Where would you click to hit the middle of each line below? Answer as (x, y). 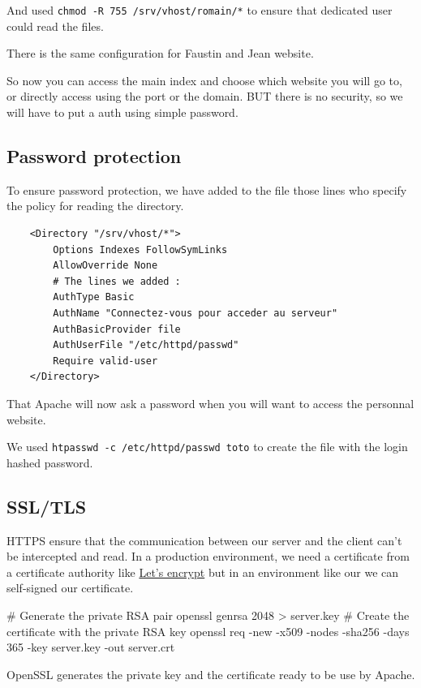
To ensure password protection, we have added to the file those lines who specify (207, 189)
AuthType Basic (94, 297)
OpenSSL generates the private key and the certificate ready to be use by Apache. (211, 674)
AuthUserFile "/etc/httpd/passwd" (146, 345)
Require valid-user (105, 361)
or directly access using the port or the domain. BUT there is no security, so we (205, 96)
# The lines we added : (117, 281)
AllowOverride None (105, 266)
